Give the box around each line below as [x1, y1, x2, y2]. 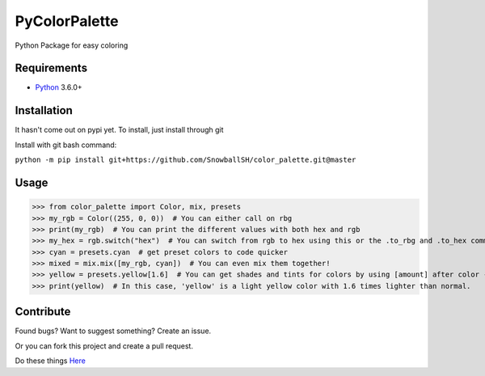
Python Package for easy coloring [15, 40, 129, 50]
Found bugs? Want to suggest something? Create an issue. [15, 326, 212, 336]
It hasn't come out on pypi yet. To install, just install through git [15, 125, 224, 135]
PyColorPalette [15, 12, 119, 30]
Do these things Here [15, 356, 86, 365]
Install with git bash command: [15, 140, 117, 150]
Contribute [15, 305, 71, 319]
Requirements [15, 61, 88, 75]
